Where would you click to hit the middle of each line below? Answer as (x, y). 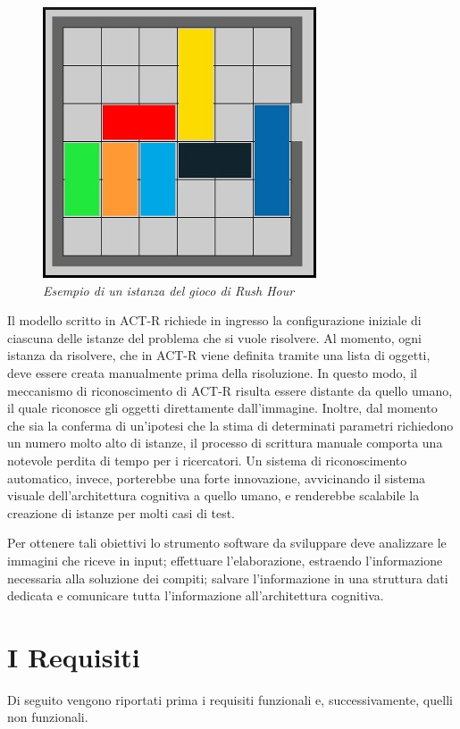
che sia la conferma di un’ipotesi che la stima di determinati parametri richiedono (230, 425)
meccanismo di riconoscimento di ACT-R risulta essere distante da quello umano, (230, 390)
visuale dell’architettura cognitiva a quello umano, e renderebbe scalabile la (213, 495)
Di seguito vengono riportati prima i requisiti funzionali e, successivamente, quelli (230, 699)
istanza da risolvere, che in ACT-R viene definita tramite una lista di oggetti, (219, 355)
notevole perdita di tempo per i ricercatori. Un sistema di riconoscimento (207, 460)
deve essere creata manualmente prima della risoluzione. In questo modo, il (212, 372)
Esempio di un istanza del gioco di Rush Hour (169, 290)
